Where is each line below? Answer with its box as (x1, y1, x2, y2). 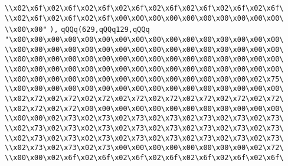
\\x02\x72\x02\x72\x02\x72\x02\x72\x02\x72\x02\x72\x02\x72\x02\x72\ (5, 94, 284, 103)
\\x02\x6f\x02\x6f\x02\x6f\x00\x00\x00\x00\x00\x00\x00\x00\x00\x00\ (5, 14, 284, 22)
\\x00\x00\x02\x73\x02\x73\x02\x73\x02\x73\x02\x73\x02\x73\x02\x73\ (5, 114, 284, 123)
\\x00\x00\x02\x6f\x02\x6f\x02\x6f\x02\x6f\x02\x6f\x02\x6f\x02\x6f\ (5, 153, 284, 162)
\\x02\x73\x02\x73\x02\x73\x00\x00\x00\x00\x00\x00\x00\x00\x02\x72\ (5, 144, 284, 152)
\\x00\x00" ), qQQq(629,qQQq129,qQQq (5, 25, 150, 34)
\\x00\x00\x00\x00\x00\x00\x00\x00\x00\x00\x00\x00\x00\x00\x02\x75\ (5, 74, 284, 83)
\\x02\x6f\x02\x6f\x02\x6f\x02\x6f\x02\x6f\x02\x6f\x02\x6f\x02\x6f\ (5, 4, 284, 12)
